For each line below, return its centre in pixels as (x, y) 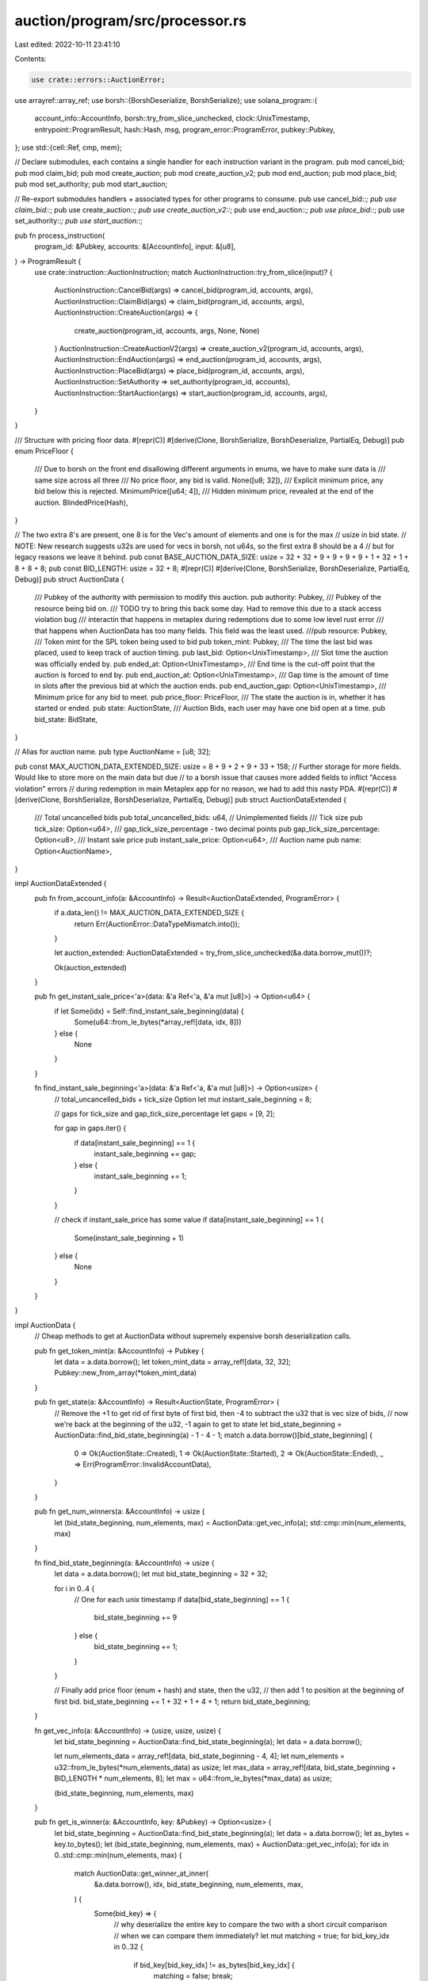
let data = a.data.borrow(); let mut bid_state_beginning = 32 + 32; (161, 1574)
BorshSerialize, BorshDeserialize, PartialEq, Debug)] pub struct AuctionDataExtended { (205, 800)
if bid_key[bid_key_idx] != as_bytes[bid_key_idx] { (214, 1964)
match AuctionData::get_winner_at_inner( (141, 1873)
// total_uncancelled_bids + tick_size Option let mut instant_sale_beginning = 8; (183, 1099)
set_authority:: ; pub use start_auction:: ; (78, 221)
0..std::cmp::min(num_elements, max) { (118, 1855)
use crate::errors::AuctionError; (98, 80)
